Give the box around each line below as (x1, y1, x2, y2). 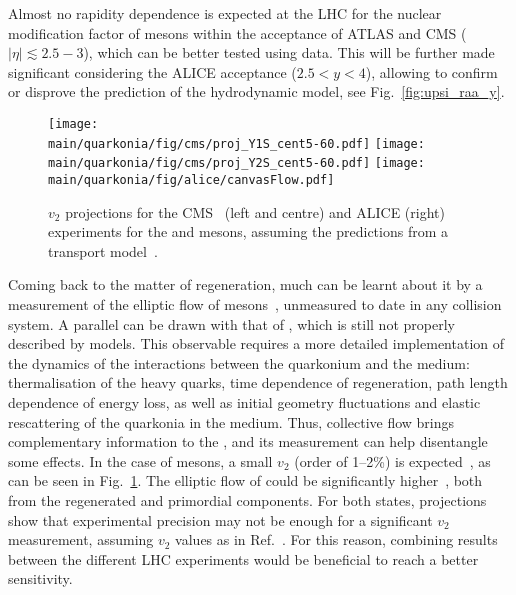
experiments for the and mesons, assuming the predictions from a (48, 221, 448, 242)
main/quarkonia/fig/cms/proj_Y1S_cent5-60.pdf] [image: (48, 136, 425, 151)
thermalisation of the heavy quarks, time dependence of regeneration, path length (8, 372, 508, 393)
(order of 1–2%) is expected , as (294, 450, 491, 471)
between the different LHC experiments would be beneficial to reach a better (8, 548, 479, 569)
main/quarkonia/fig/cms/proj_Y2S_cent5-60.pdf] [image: (48, 156, 425, 171)
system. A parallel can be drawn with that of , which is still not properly (8, 313, 455, 334)
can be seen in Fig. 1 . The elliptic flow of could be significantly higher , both (8, 470, 483, 491)
